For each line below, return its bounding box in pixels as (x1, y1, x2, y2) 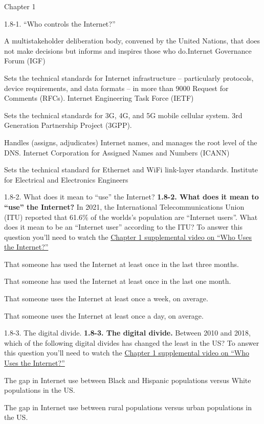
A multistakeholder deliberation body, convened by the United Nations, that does (4, 35, 260, 46)
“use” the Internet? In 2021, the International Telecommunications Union (4, 201, 245, 212)
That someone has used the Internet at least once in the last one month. (4, 276, 231, 286)
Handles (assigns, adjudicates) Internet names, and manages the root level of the (4, 137, 257, 147)
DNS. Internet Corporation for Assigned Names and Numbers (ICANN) (4, 147, 230, 158)
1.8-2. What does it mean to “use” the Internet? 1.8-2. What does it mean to (4, 191, 259, 202)
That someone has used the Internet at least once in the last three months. (4, 258, 239, 269)
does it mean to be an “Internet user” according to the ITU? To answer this (4, 221, 243, 232)
